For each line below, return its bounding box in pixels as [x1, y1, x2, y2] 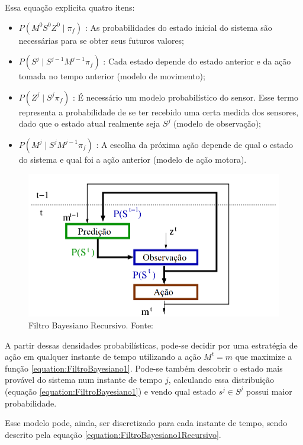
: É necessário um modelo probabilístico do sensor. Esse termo [72, 91, 298, 103]
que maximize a [235, 350, 292, 363]
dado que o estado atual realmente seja [18, 117, 160, 130]
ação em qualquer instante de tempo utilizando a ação [5, 350, 201, 363]
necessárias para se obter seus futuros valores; [18, 34, 185, 46]
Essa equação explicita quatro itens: [5, 1, 135, 13]
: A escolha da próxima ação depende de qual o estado [96, 138, 294, 150]
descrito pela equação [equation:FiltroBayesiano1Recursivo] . [5, 428, 221, 440]
